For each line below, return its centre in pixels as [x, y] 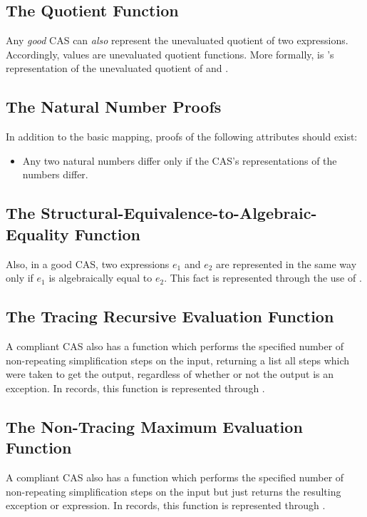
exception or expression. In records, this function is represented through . [166, 505]
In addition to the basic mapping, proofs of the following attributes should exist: [182, 137]
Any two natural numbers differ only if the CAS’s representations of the [180, 160]
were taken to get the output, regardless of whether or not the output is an [170, 374]
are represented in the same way [286, 263]
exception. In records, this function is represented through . [135, 388]
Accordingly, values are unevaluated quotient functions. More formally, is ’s [170, 54]
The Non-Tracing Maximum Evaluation [154, 426]
